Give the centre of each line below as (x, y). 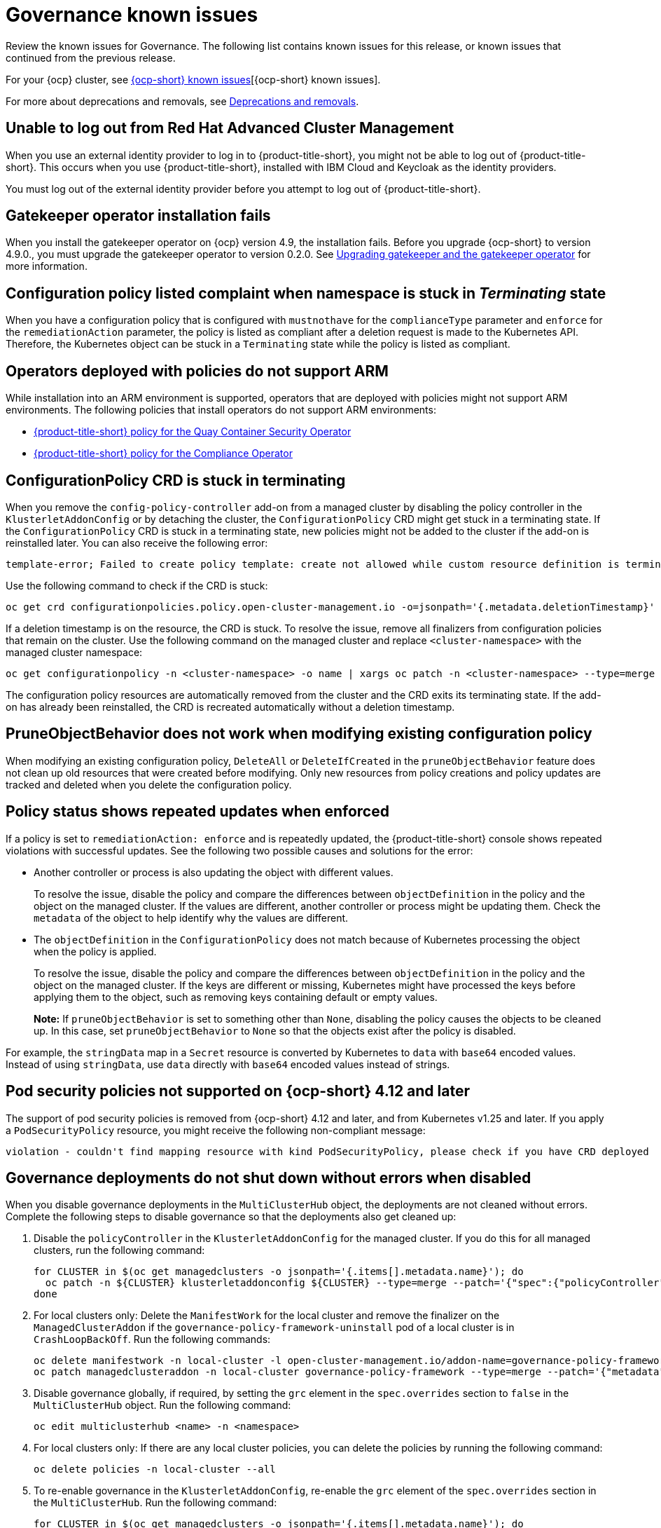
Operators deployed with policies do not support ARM (197, 371)
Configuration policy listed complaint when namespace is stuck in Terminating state (306, 293)
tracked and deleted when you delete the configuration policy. (149, 784)
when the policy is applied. (95, 951)
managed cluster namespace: (74, 652)
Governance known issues (132, 15)
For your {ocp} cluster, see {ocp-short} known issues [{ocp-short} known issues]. (193, 79)
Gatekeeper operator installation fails (138, 216)
